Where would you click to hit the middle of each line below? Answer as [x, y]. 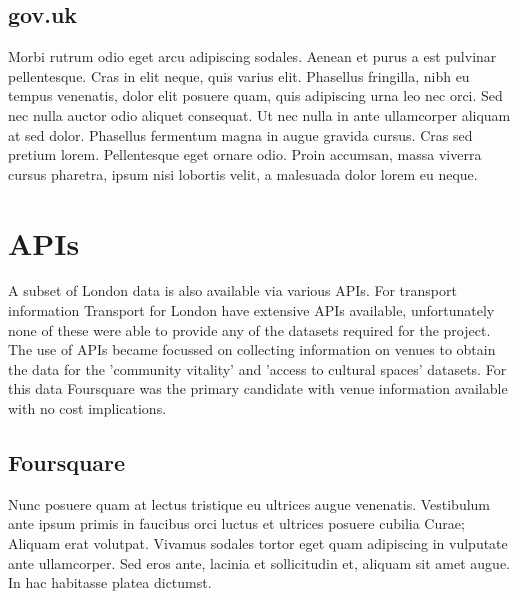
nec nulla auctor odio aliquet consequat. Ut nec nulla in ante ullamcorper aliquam [259, 114]
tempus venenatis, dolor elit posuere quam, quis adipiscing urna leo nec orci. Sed [255, 95]
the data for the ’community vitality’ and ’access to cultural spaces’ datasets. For [257, 368]
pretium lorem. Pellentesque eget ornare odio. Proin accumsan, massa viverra [245, 154]
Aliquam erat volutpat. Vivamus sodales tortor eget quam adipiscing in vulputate [258, 543]
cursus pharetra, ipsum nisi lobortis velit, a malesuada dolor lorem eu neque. [243, 173]
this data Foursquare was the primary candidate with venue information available [258, 388]
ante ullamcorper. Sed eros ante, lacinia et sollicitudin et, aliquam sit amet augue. [259, 562]
